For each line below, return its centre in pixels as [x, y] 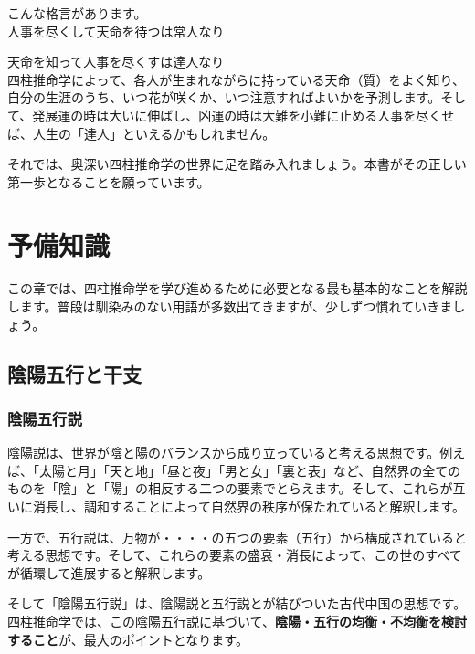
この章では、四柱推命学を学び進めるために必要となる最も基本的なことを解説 [237, 288]
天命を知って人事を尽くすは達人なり [116, 62]
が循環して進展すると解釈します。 [109, 572]
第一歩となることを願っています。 [109, 181]
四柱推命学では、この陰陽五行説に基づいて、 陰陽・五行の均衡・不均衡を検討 [237, 621]
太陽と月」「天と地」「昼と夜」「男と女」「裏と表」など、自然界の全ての [250, 470]
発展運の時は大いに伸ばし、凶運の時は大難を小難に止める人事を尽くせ [243, 115]
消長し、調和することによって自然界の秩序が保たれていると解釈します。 [249, 506]
